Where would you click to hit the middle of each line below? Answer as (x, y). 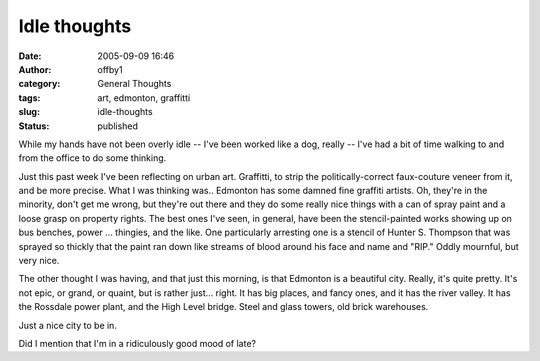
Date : (30, 56)
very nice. (39, 261)
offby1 (110, 69)
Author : (35, 69)
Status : (34, 126)
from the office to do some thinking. (92, 158)
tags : (29, 97)
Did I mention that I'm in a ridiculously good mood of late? (137, 343)
